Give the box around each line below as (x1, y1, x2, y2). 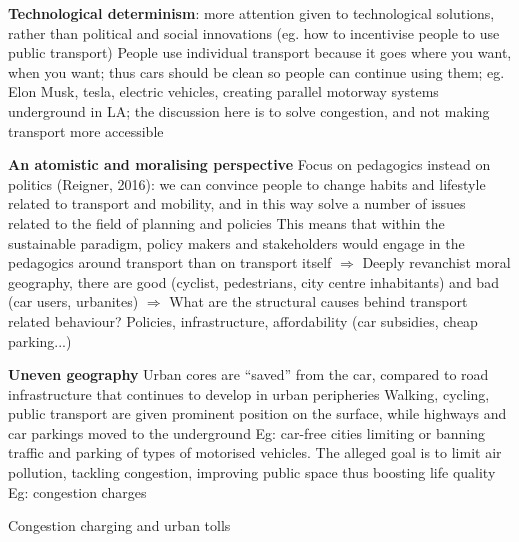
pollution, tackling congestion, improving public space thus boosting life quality (8, 462, 496, 483)
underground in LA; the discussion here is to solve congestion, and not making (8, 100, 490, 121)
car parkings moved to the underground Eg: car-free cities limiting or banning (8, 422, 486, 443)
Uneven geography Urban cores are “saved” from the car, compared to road (8, 364, 489, 385)
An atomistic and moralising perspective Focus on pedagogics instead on (8, 154, 491, 175)
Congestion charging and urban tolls (8, 515, 231, 536)
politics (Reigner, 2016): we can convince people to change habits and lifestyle (8, 173, 486, 194)
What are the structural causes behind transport (169, 291, 468, 312)
